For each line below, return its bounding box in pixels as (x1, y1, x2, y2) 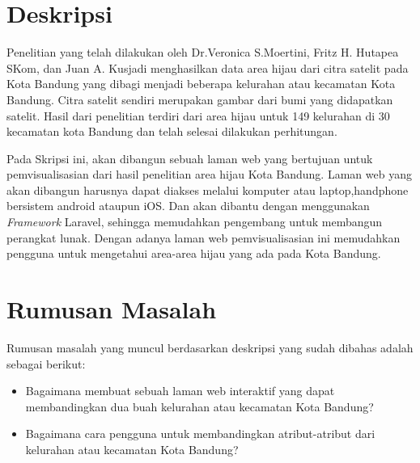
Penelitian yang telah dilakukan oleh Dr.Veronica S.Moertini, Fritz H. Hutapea (6, 44, 399, 61)
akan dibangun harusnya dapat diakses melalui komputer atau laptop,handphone (6, 181, 409, 198)
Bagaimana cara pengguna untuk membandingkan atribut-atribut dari (25, 425, 375, 442)
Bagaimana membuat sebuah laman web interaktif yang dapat (25, 382, 335, 399)
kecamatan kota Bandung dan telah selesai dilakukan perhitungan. (6, 123, 337, 140)
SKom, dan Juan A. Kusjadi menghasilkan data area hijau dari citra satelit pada (6, 59, 409, 76)
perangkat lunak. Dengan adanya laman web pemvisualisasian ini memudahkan (6, 229, 401, 246)
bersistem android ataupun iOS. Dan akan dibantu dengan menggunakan (6, 197, 370, 214)
